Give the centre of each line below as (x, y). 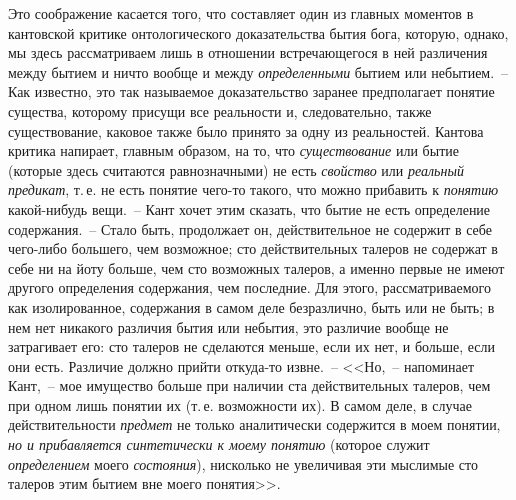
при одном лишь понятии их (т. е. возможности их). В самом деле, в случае (240, 404)
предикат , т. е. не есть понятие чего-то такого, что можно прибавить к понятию (253, 189)
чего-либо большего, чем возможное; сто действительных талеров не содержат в (253, 248)
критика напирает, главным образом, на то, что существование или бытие (233, 150)
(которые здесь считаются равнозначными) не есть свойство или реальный (236, 169)
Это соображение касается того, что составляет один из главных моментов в (241, 13)
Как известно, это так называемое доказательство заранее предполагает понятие (251, 91)
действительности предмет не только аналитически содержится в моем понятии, (254, 424)
